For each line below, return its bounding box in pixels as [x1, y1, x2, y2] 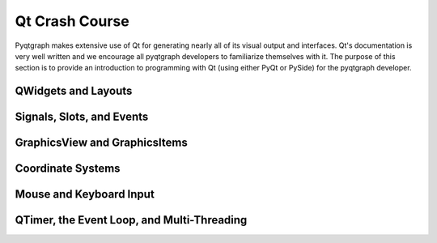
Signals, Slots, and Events [15, 110, 149, 124]
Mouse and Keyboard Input [15, 187, 155, 202]
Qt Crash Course [15, 12, 129, 30]
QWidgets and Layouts [15, 84, 133, 98]
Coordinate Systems [15, 162, 121, 176]
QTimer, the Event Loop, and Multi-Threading [15, 213, 248, 227]
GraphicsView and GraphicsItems [15, 136, 188, 150]
